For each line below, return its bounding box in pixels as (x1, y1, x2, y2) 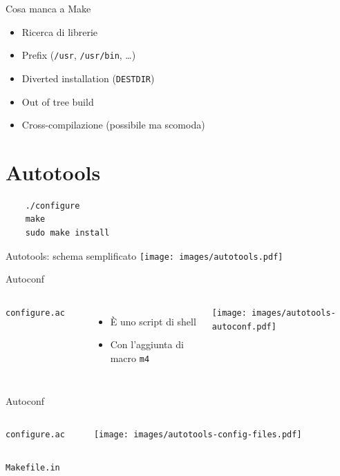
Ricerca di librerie (21, 24, 97, 39)
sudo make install (25, 228, 110, 238)
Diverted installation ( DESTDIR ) (21, 70, 155, 85)
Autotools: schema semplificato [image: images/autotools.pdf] (6, 248, 283, 263)
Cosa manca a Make (6, 1, 91, 15)
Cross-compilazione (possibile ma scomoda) (21, 117, 205, 132)
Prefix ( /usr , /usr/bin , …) (21, 48, 136, 62)
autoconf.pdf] (211, 321, 276, 332)
